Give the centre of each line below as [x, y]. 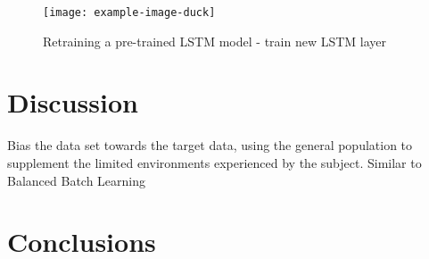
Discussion [73, 102]
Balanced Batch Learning [77, 180]
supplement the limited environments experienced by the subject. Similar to [214, 162]
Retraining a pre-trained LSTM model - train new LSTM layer [215, 41]
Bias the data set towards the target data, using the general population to [210, 145]
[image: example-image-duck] [129, 13]
